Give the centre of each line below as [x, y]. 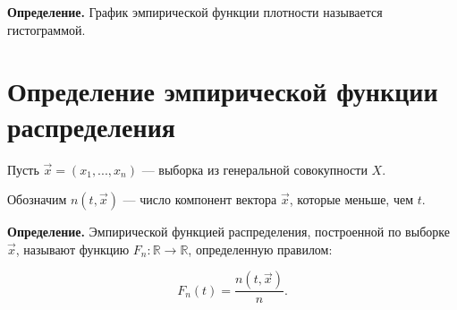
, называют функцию [72, 249]
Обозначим [37, 199]
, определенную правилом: [260, 249]
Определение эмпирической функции [223, 91]
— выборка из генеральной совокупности [254, 169]
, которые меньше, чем [351, 199]
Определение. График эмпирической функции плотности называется [195, 12]
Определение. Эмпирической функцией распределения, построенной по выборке [228, 232]
